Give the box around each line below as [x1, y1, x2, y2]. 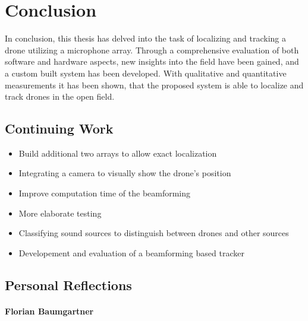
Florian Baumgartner [5, 304, 94, 317]
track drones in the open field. [5, 90, 115, 103]
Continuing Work [5, 119, 114, 138]
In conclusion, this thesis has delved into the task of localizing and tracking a [5, 32, 287, 45]
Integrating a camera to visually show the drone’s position [18, 167, 231, 179]
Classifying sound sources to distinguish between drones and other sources [18, 227, 289, 239]
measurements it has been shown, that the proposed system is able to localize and [5, 78, 304, 91]
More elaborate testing [18, 206, 102, 219]
